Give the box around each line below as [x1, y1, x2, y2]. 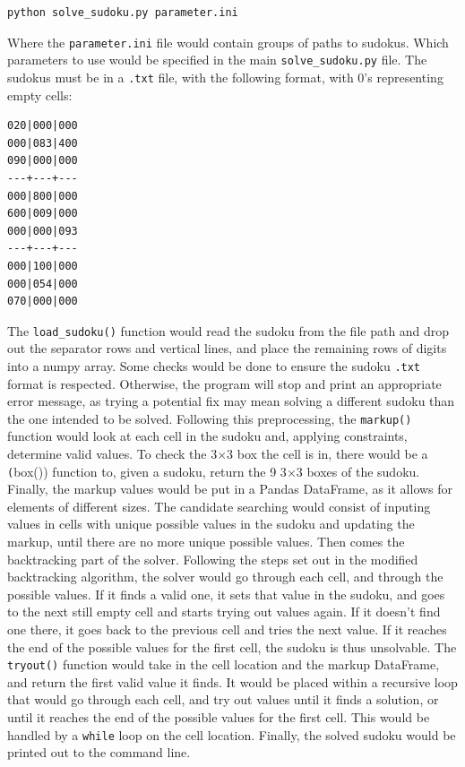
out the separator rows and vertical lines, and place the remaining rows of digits [7, 339, 447, 358]
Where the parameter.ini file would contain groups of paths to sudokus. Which [7, 32, 449, 51]
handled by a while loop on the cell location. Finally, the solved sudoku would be [7, 725, 456, 744]
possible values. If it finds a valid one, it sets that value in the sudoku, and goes [7, 584, 445, 603]
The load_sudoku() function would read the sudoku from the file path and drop [7, 321, 450, 340]
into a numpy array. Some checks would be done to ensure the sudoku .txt [7, 356, 421, 375]
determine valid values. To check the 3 [7, 444, 218, 463]
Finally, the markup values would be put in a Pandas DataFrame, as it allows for [7, 479, 453, 498]
